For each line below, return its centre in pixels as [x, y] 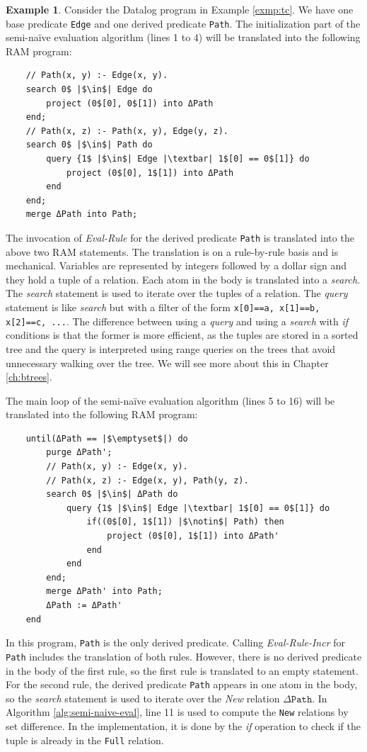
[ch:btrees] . [29, 377]
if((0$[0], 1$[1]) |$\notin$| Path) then [185, 522]
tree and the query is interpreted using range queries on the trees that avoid [171, 348]
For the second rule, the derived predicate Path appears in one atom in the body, [182, 684]
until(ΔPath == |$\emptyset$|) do [107, 438]
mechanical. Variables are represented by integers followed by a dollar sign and [176, 265]
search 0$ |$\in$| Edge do [89, 90]
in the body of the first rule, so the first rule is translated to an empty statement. [182, 670]
